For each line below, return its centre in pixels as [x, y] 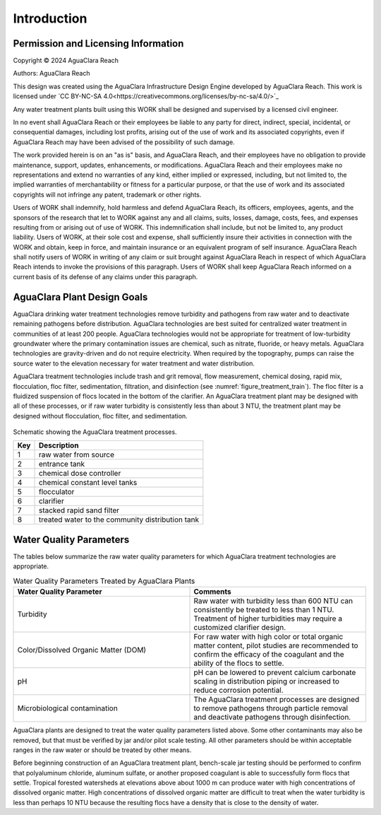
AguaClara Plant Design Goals [80, 297]
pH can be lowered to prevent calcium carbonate [275, 673]
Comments [213, 592]
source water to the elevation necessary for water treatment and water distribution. [134, 363]
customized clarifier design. [240, 628]
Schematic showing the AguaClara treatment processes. [95, 432]
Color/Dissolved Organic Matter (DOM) [82, 650]
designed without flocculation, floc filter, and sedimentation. [101, 416]
